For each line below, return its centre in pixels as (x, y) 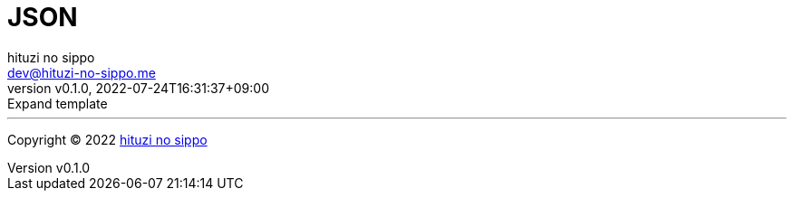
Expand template (58, 103)
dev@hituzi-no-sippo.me (82, 72)
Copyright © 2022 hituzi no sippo (107, 139)
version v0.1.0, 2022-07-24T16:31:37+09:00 (138, 88)
